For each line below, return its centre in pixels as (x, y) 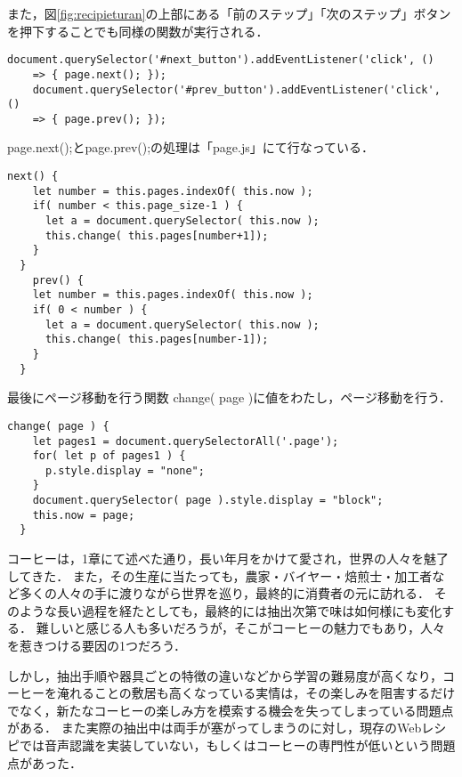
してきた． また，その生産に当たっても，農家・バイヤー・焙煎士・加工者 (220, 575)
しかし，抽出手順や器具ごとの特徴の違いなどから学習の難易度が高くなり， (225, 675)
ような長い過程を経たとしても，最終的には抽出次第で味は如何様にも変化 (231, 610)
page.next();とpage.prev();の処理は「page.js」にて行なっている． (191, 147)
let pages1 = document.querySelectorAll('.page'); (186, 441)
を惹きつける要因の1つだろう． (97, 646)
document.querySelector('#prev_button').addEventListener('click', (236, 89)
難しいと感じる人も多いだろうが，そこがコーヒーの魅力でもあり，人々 (240, 628)
